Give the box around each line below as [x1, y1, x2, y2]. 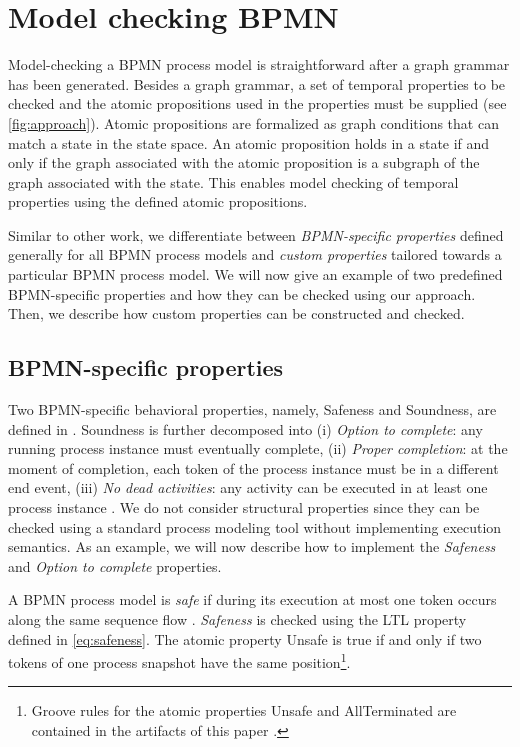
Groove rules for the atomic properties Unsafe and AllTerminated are [31, 700, 457, 721]
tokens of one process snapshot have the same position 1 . [8, 649, 351, 672]
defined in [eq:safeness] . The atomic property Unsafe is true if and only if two [8, 628, 482, 649]
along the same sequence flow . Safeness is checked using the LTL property [8, 608, 467, 629]
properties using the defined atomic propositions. [8, 191, 308, 212]
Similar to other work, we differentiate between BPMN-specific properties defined [8, 224, 504, 245]
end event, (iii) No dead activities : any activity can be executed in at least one [8, 477, 488, 498]
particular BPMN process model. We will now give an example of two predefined [8, 264, 503, 285]
